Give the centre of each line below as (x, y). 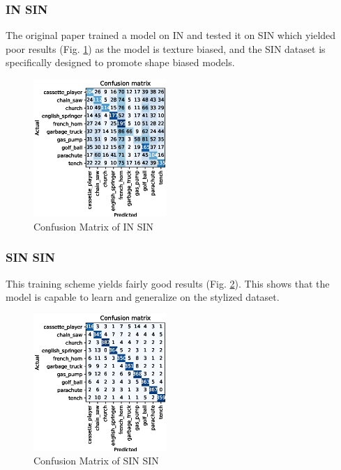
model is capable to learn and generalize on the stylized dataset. (143, 297)
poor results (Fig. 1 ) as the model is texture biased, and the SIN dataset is (166, 48)
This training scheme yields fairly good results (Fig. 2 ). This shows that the (168, 283)
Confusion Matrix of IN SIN (94, 226)
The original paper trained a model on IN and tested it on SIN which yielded (171, 35)
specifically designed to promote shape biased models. (120, 62)
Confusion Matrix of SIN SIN (96, 461)
